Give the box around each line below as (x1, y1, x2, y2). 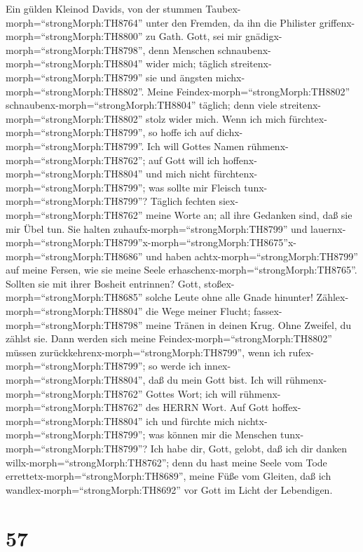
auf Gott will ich (149, 152, 220, 167)
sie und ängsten (146, 69, 213, 84)
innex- (204, 358, 231, 373)
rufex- (289, 344, 314, 359)
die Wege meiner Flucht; (146, 304, 251, 318)
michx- (215, 69, 245, 84)
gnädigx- (245, 29, 282, 43)
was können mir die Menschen (149, 427, 278, 442)
